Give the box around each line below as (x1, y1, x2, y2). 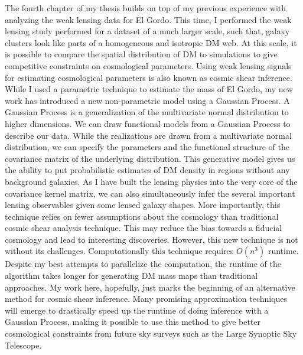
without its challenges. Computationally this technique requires (5, 245, 234, 257)
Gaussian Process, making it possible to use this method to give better (5, 315, 261, 328)
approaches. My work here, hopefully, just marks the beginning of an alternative (5, 281, 295, 293)
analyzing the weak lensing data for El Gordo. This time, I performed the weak (5, 13, 292, 25)
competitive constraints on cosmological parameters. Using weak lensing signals (5, 59, 292, 71)
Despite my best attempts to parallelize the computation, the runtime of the (5, 258, 281, 270)
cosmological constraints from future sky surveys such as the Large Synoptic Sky (5, 327, 297, 340)
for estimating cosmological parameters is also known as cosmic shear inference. (5, 71, 292, 83)
